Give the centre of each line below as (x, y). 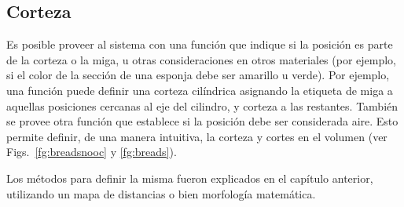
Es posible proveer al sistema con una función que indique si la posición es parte (200, 44)
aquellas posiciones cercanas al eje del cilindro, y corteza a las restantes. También (202, 105)
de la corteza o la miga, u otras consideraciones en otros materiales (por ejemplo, (202, 59)
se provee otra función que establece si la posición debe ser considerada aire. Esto (202, 121)
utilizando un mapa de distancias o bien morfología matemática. (161, 193)
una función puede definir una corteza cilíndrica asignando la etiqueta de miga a (200, 90)
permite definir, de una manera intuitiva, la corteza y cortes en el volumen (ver (197, 136)
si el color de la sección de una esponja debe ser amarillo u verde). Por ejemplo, (198, 75)
